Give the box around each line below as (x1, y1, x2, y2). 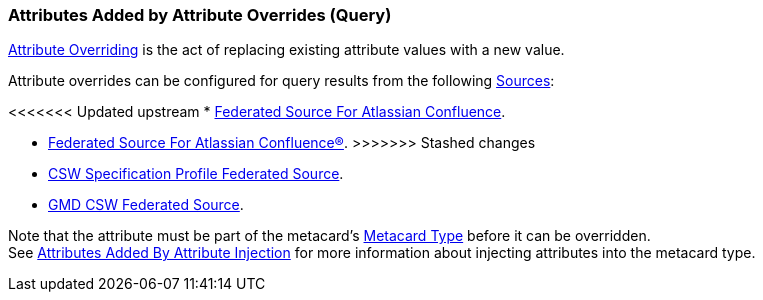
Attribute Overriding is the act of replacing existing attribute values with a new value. (8, 41, 565, 59)
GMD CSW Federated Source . (48, 196, 244, 214)
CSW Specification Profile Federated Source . (48, 165, 344, 183)
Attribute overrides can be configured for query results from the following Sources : (8, 72, 555, 90)
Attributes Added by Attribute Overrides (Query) (8, 5, 392, 25)
